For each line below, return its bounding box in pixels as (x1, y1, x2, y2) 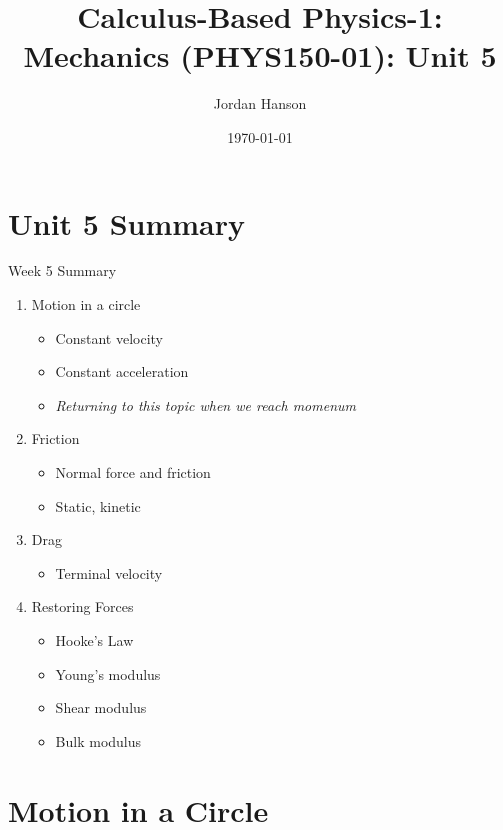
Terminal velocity (55, 562, 163, 583)
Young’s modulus (55, 663, 161, 684)
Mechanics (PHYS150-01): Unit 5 (23, 35, 497, 76)
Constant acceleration (55, 361, 189, 382)
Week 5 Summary (8, 260, 117, 281)
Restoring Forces (31, 596, 134, 617)
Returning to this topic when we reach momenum (55, 394, 356, 415)
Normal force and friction (55, 462, 211, 482)
